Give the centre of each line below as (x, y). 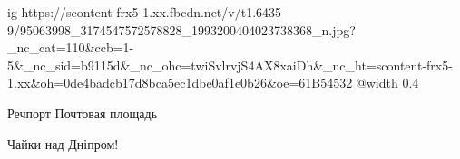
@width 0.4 (387, 83)
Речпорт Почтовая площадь (83, 112)
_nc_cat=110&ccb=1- (71, 47)
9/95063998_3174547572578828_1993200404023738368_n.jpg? (181, 29)
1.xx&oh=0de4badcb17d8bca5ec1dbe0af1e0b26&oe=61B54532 (180, 83)
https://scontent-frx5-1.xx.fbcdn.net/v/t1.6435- (153, 12)
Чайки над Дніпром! (63, 143)
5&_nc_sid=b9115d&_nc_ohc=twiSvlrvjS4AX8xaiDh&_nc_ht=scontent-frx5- (230, 65)
